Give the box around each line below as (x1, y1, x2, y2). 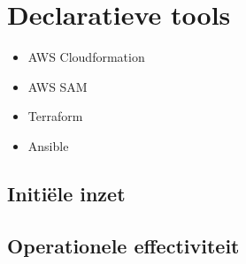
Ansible (27, 136, 69, 155)
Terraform (27, 107, 83, 125)
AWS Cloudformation (27, 48, 145, 66)
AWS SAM (27, 77, 88, 95)
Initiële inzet (7, 179, 126, 207)
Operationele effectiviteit (7, 231, 240, 259)
